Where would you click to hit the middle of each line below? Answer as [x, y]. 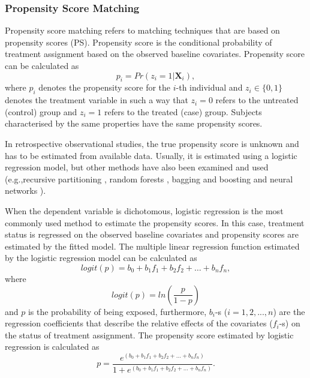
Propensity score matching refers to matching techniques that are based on [142, 30]
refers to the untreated [257, 100]
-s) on [290, 323]
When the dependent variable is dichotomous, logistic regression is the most [144, 210]
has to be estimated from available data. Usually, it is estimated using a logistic [151, 155]
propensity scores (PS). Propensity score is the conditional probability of [139, 42]
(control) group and [41, 111]
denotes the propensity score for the [105, 87]
